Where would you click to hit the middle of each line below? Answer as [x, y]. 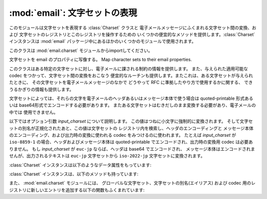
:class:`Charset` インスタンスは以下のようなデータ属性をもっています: [80, 165]
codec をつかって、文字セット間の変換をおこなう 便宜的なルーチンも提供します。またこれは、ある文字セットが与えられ [131, 75]
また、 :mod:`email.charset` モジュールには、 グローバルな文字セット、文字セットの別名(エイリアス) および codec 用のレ [132, 183]
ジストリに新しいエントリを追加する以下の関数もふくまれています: [77, 190]
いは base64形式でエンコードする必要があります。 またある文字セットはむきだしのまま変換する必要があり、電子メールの [133, 105]
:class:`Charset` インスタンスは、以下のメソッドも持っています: [74, 174]
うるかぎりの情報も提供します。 [42, 89]
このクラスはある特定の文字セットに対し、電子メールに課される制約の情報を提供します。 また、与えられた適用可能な [129, 69]
